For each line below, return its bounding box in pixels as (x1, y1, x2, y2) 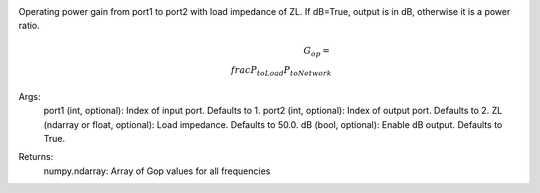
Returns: (18, 151, 54, 163)
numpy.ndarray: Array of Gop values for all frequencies (43, 165, 271, 177)
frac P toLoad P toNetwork (230, 65, 332, 79)
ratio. (18, 20, 40, 32)
